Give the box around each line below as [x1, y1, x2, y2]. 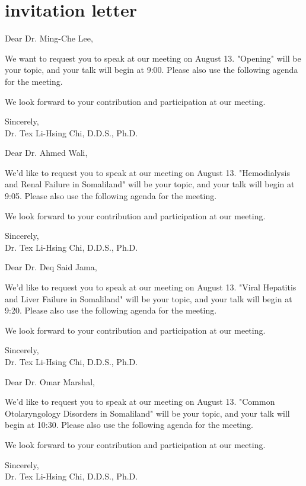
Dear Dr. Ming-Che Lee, [5, 32, 93, 44]
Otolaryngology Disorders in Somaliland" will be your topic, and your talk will [5, 407, 290, 419]
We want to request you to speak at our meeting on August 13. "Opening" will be [5, 52, 301, 64]
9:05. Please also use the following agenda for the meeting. [5, 190, 217, 202]
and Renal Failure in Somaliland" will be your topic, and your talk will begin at [5, 178, 295, 190]
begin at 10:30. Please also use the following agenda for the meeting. [5, 418, 253, 431]
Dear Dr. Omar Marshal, [5, 375, 95, 388]
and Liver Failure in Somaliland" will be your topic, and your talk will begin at [5, 292, 292, 305]
